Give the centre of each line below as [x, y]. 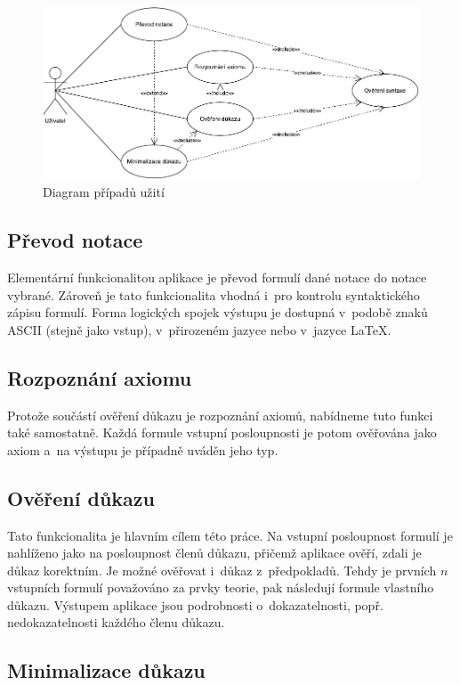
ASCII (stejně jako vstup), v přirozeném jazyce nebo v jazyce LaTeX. [199, 329]
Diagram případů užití [104, 192]
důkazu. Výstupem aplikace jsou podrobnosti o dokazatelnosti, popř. [195, 604]
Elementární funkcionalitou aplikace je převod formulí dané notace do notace [217, 277]
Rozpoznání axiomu [100, 377]
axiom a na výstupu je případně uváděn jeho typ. [143, 449]
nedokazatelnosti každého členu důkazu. [116, 622]
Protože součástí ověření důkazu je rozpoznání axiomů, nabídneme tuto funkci [220, 415]
